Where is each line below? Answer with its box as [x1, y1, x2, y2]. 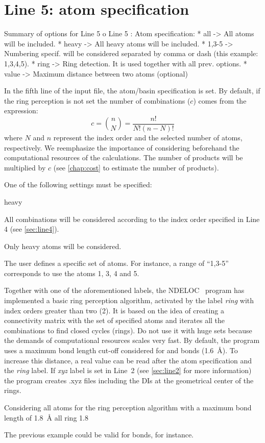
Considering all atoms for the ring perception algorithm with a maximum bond [4, 402, 252, 412]
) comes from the [193, 95, 247, 106]
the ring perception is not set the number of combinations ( [4, 95, 190, 106]
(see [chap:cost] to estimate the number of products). [53, 162, 219, 173]
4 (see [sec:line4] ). [4, 224, 59, 234]
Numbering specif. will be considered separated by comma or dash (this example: [4, 48, 258, 59]
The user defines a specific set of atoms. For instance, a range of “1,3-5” [4, 258, 229, 268]
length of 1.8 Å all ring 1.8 [4, 412, 88, 423]
